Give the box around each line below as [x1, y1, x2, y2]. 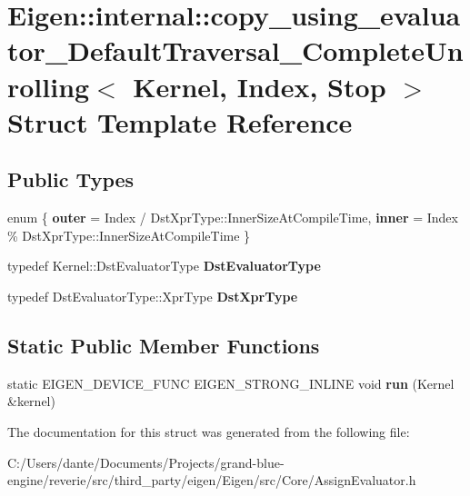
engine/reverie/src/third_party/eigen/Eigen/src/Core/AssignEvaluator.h [7, 471, 416, 490]
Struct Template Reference [7, 103, 353, 140]
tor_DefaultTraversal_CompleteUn [7, 32, 464, 69]
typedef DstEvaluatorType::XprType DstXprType [7, 286, 298, 305]
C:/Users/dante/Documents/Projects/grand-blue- [7, 452, 285, 471]
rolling [7, 67, 90, 104]
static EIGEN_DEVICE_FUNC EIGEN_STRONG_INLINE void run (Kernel [7, 373, 455, 392]
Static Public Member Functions [7, 331, 320, 359]
